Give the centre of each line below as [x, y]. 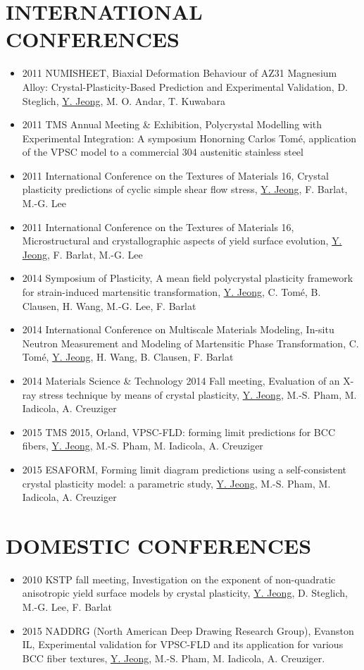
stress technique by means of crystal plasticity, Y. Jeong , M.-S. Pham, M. [198, 394]
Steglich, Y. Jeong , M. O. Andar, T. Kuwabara [124, 100]
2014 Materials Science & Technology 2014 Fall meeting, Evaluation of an [181, 380]
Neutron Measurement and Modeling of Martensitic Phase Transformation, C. [190, 343]
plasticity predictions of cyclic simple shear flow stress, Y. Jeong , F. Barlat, [185, 189]
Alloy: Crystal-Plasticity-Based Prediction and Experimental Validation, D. [185, 86]
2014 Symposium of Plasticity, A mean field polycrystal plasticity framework [188, 278]
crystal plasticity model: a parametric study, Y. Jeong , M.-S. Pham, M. [176, 483]
